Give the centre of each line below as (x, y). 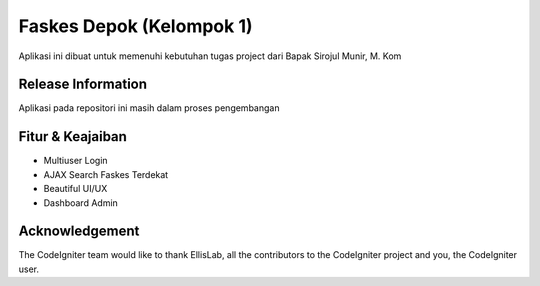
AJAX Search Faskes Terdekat (106, 174)
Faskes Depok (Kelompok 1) (136, 26)
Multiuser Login (76, 161)
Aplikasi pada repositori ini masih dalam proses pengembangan (149, 108)
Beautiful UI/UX (75, 189)
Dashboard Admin (81, 202)
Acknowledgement (79, 231)
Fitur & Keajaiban (72, 136)
